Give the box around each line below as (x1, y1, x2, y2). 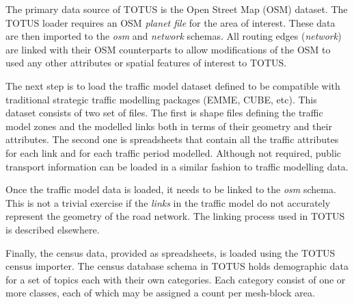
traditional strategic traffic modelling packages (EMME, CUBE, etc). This (5, 92, 317, 106)
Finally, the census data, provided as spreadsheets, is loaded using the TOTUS (5, 245, 336, 259)
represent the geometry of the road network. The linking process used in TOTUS (5, 209, 345, 223)
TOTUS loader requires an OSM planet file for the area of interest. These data (5, 15, 336, 29)
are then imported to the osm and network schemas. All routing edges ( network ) (5, 29, 342, 43)
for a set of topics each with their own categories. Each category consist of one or (5, 272, 346, 286)
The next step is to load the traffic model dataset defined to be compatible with (5, 78, 340, 92)
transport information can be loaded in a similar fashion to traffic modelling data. (5, 159, 349, 173)
